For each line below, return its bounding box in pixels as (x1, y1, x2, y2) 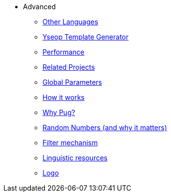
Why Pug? (43, 108, 75, 117)
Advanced (23, 2, 56, 11)
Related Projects (43, 63, 95, 71)
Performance (43, 48, 85, 56)
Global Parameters (43, 78, 102, 86)
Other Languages (43, 18, 98, 26)
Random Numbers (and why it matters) (43, 123, 167, 132)
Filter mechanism (43, 138, 98, 147)
